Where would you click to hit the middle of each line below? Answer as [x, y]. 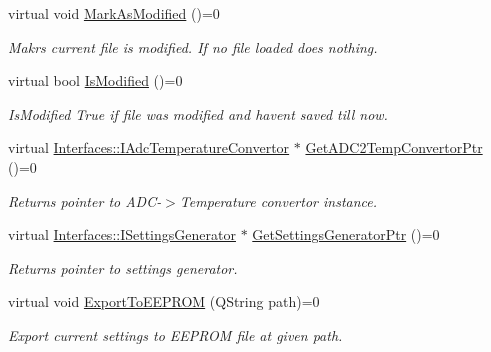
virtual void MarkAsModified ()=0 [114, 13]
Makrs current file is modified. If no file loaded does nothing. [193, 46]
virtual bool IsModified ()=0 [95, 80]
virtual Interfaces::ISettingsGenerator [122, 234]
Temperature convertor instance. [278, 200]
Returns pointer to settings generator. [123, 267]
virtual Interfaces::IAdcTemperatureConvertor [149, 147]
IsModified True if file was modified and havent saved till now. [198, 113]
